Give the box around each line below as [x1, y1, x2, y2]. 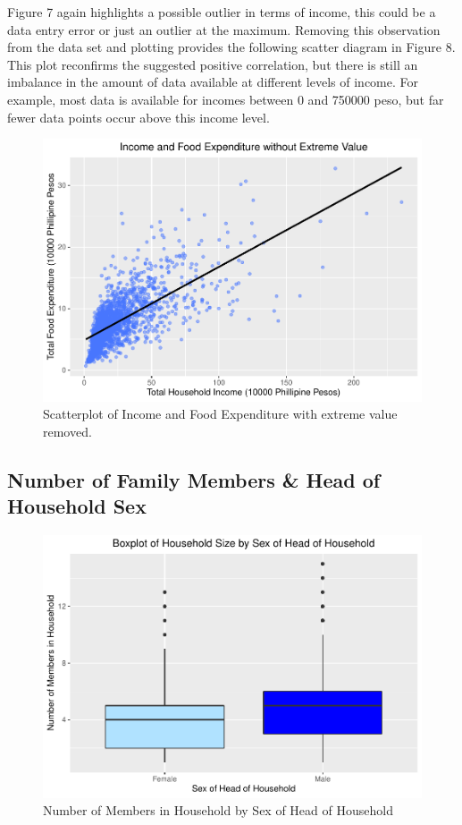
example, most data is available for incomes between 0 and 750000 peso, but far [7, 89, 444, 108]
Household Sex [7, 492, 147, 520]
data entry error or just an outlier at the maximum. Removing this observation [7, 20, 441, 38]
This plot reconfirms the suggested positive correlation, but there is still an [7, 55, 418, 73]
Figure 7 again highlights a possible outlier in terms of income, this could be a [7, 3, 436, 21]
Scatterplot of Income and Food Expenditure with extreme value [43, 404, 398, 423]
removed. [43, 421, 92, 440]
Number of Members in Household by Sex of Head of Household [43, 801, 393, 820]
